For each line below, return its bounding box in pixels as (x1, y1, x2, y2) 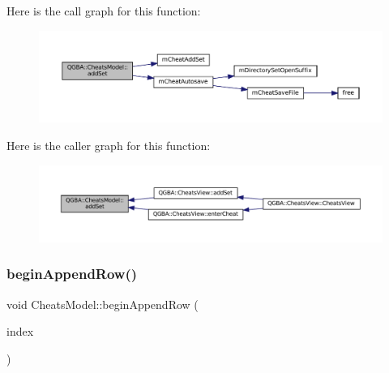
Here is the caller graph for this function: (6, 137, 211, 154)
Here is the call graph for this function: (6, 2, 201, 19)
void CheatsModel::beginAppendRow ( (6, 295, 199, 312)
